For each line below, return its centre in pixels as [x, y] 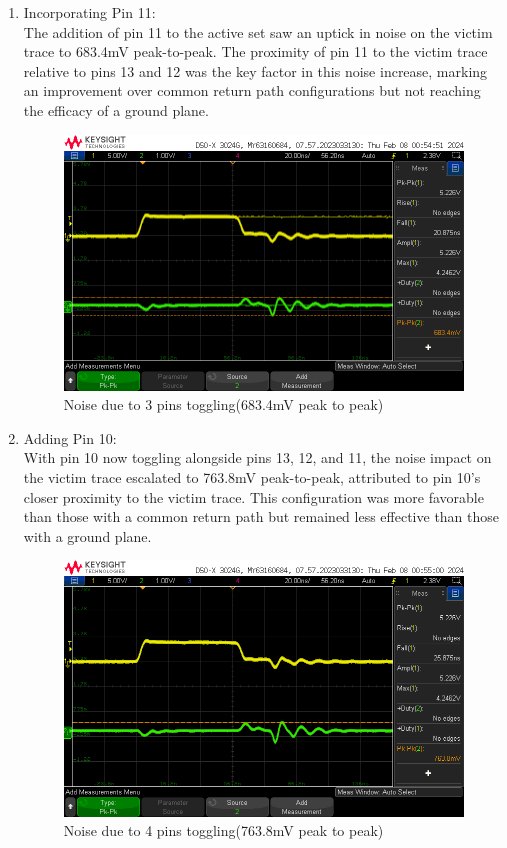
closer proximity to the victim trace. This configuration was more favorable [253, 496]
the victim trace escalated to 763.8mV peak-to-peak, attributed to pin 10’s [252, 477]
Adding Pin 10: [70, 437]
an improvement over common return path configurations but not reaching [252, 90]
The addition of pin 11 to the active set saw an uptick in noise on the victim [258, 31]
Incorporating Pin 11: [89, 12]
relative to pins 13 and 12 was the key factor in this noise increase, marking [255, 70]
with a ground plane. [87, 535]
